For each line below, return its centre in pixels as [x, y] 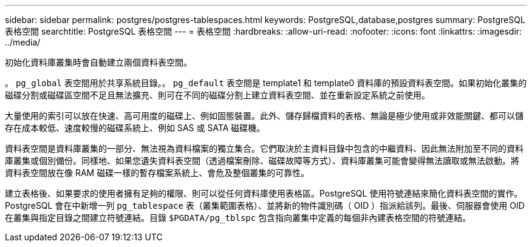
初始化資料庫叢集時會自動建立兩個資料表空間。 [98, 62]
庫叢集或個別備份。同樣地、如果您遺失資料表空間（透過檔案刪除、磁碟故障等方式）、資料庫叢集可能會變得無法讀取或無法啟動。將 [262, 161]
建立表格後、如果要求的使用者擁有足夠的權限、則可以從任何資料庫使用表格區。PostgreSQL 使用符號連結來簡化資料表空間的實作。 [264, 193]
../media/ [23, 42]
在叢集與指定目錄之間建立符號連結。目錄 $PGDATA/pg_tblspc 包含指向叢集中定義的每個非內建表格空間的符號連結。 [238, 218]
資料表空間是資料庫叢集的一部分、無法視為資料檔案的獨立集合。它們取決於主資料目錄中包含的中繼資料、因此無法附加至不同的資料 [264, 148]
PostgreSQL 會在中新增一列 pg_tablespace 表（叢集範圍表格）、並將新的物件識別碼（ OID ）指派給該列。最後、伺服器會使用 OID [265, 205]
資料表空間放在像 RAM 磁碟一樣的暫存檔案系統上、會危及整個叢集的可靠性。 [157, 173]
